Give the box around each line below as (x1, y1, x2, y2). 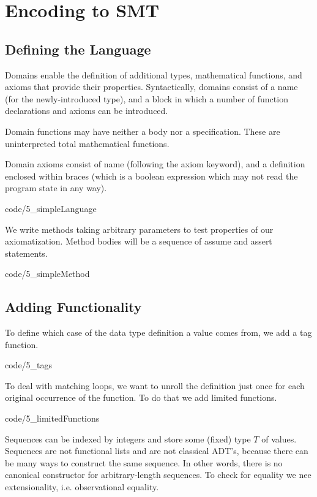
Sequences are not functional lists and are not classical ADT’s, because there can (5, 444, 308, 457)
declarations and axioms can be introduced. (5, 104, 168, 117)
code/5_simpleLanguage (5, 202, 97, 214)
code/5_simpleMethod (5, 267, 90, 280)
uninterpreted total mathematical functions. (5, 137, 170, 150)
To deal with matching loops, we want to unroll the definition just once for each (5, 379, 305, 392)
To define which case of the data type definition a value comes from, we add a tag (5, 326, 312, 339)
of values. (261, 432, 297, 445)
